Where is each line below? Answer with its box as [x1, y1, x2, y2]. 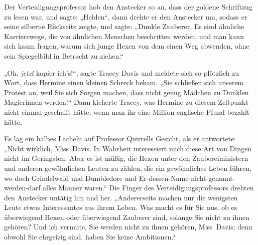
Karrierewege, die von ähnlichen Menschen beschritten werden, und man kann [4, 31, 244, 41]
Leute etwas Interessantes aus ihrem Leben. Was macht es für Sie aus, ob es [4, 202, 237, 212]
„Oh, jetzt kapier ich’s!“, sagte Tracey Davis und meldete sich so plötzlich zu [4, 67, 239, 78]
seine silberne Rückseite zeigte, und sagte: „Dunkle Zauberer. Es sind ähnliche [4, 21, 244, 32]
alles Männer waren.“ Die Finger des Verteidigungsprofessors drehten [43, 182, 254, 193]
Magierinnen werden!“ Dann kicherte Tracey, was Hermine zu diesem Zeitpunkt [4, 97, 248, 107]
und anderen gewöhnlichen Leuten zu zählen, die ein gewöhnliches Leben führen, [4, 162, 251, 173]
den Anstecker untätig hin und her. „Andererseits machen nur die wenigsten [4, 192, 238, 202]
